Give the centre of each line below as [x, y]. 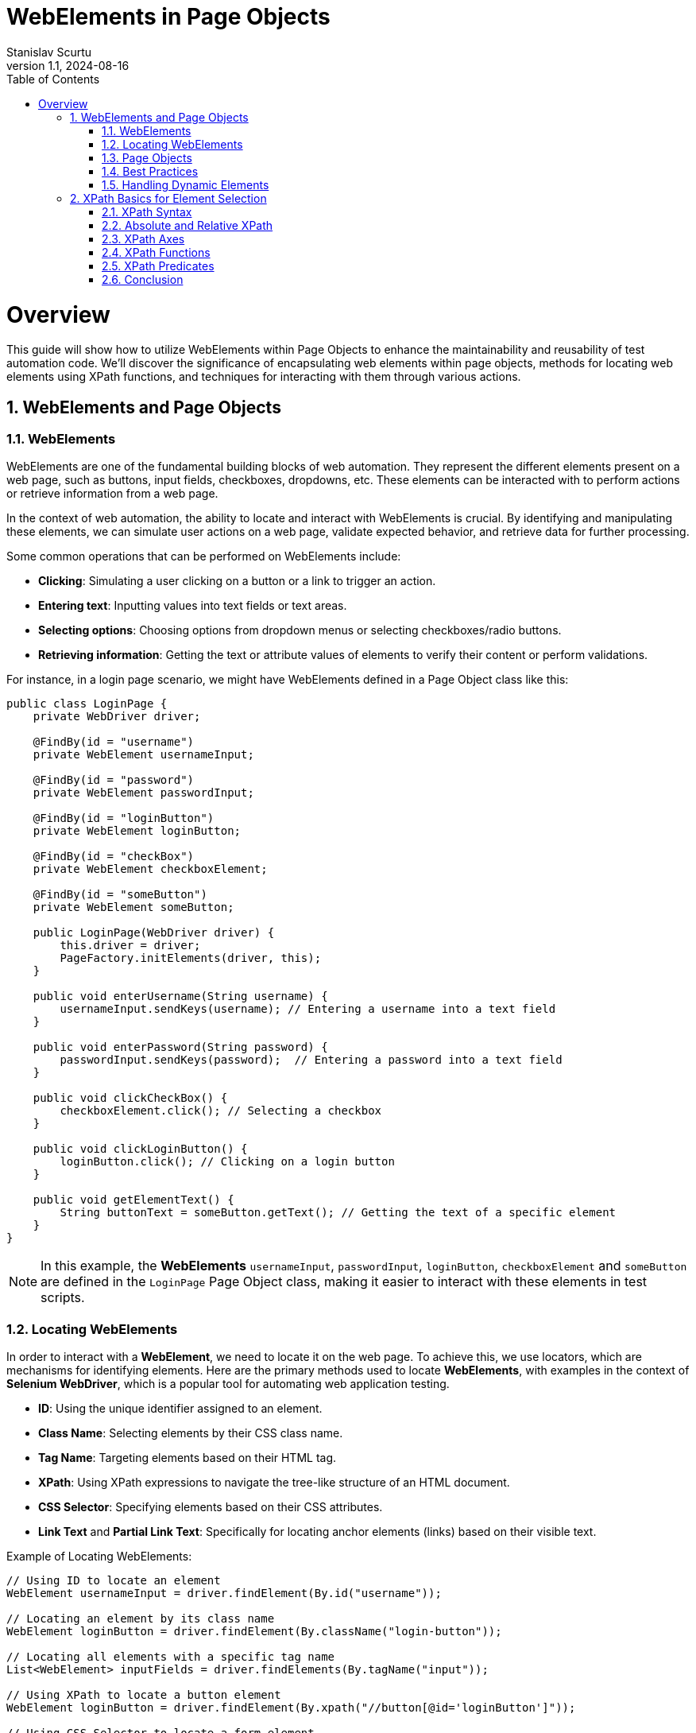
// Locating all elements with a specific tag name [171, 1657]
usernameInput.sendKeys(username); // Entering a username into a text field [308, 1009]
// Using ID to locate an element [114, 1581]
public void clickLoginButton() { [140, 1149]
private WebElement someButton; [133, 907]
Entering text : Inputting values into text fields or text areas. [193, 606]
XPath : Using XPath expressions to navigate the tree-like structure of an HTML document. [274, 1483]
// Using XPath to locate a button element [144, 1695]
